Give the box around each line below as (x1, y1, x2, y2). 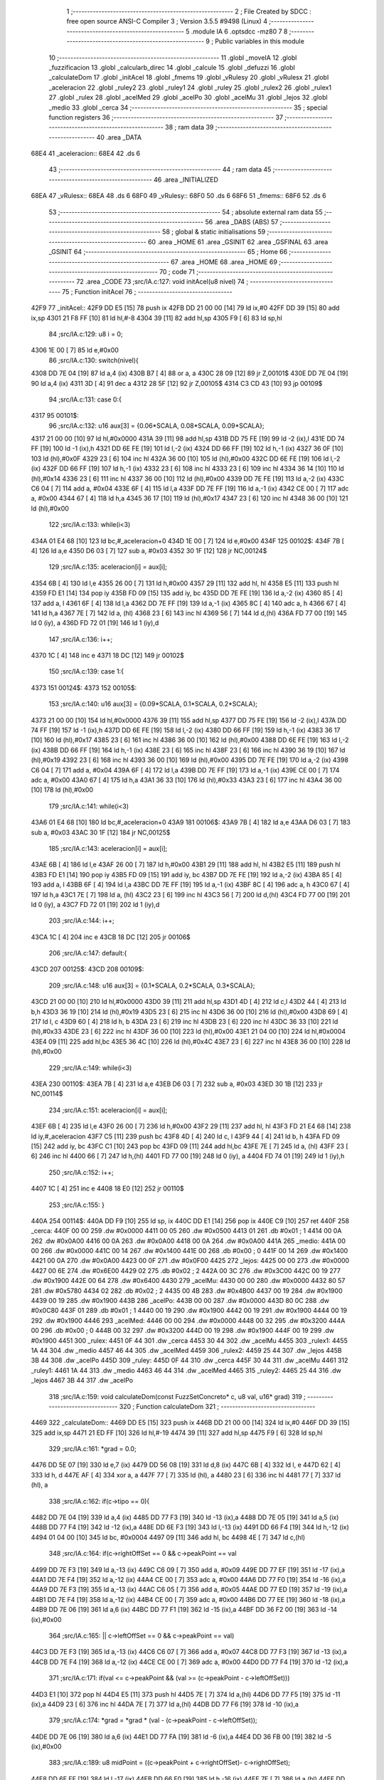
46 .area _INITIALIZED (153, 175, 218, 184)
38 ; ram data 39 (164, 123, 214, 132)
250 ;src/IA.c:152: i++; (48, 1168, 114, 1176)
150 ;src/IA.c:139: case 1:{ (48, 667, 124, 676)
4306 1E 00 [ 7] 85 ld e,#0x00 (31, 346, 119, 355)
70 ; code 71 (159, 267, 195, 276)
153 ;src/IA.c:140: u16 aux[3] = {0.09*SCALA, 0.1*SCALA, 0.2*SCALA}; (48, 700, 258, 708)
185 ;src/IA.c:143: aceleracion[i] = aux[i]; (48, 844, 168, 852)
